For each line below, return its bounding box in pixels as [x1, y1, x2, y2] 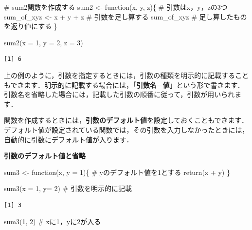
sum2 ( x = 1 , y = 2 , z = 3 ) [4, 37, 83, 47]
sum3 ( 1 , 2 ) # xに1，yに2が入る [4, 216, 101, 226]
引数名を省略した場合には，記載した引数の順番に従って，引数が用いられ [4, 89, 235, 99]
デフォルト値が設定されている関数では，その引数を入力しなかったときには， [4, 124, 249, 134]
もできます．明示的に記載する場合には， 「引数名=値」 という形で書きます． [4, 79, 244, 90]
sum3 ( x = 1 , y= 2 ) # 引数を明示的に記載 [4, 183, 132, 193]
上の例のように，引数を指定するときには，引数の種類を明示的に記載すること [4, 70, 249, 80]
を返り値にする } [4, 21, 57, 31]
